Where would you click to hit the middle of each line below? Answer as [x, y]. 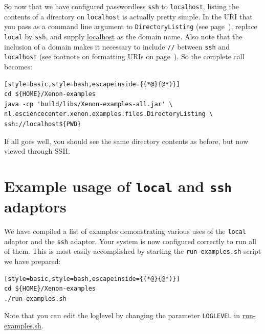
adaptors [35, 207]
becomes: [18, 66]
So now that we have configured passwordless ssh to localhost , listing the [122, 6]
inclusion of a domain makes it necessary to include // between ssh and [117, 46]
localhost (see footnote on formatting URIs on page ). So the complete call [124, 56]
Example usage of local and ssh [118, 186]
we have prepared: [32, 261]
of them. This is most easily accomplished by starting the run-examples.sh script [133, 251]
